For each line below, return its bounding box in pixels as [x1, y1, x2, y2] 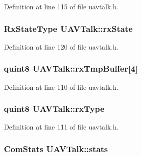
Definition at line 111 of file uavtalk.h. [4, 122, 118, 132]
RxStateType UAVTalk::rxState [4, 22, 133, 34]
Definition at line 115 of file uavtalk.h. [4, 1, 118, 11]
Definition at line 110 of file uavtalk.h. [4, 81, 118, 92]
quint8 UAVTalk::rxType [4, 103, 105, 115]
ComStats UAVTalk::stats [4, 142, 108, 155]
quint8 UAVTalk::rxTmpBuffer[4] [4, 62, 138, 75]
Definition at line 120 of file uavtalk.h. [4, 41, 118, 52]
